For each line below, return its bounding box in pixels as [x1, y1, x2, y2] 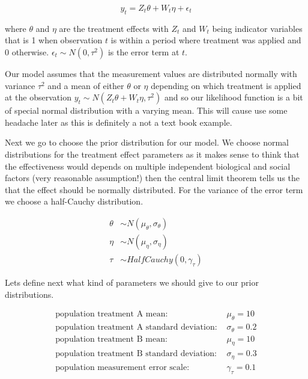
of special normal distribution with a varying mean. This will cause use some [5, 104, 288, 117]
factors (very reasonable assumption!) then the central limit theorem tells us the [5, 171, 300, 184]
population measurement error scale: [55, 363, 190, 372]
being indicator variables [212, 22, 303, 34]
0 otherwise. [5, 45, 49, 58]
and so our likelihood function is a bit [164, 91, 303, 103]
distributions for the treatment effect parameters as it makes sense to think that [5, 147, 300, 160]
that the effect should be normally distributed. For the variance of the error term [5, 183, 303, 196]
